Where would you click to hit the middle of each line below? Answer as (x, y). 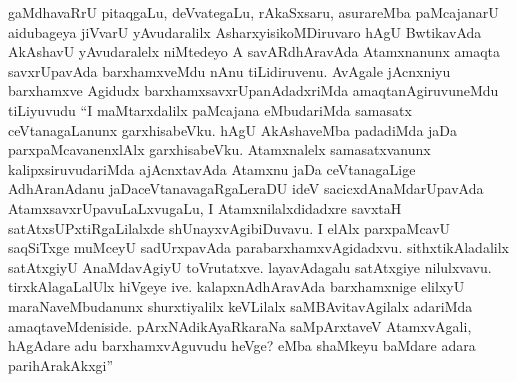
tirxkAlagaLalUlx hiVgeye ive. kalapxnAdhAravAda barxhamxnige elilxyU (236, 286)
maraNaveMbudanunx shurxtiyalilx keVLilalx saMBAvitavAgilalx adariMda (240, 305)
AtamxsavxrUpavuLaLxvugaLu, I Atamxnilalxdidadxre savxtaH (205, 207)
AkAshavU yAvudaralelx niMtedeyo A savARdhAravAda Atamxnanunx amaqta (254, 51)
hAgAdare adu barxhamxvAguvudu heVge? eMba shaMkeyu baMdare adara (242, 345)
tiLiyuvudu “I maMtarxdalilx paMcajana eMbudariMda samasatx (210, 109)
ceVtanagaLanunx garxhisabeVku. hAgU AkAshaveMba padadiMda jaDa (233, 129)
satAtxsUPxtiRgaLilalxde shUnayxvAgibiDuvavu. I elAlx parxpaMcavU (229, 227)
